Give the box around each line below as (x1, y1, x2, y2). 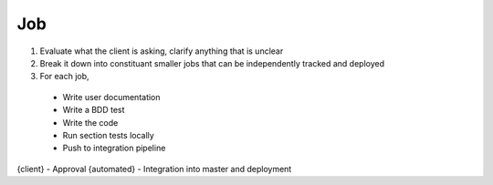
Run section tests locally (62, 129, 154, 140)
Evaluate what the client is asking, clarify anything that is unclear (39, 46, 284, 57)
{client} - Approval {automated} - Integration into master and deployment (16, 163, 292, 174)
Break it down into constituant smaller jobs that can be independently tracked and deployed (39, 57, 385, 68)
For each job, (39, 71, 90, 82)
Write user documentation (62, 91, 161, 102)
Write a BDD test (62, 105, 125, 116)
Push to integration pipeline (62, 142, 166, 154)
